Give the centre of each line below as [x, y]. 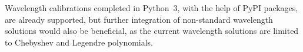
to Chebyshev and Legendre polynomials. [79, 42]
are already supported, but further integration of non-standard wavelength [139, 19]
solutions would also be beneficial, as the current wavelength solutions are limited [152, 31]
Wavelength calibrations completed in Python [87, 8]
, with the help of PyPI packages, [238, 8]
